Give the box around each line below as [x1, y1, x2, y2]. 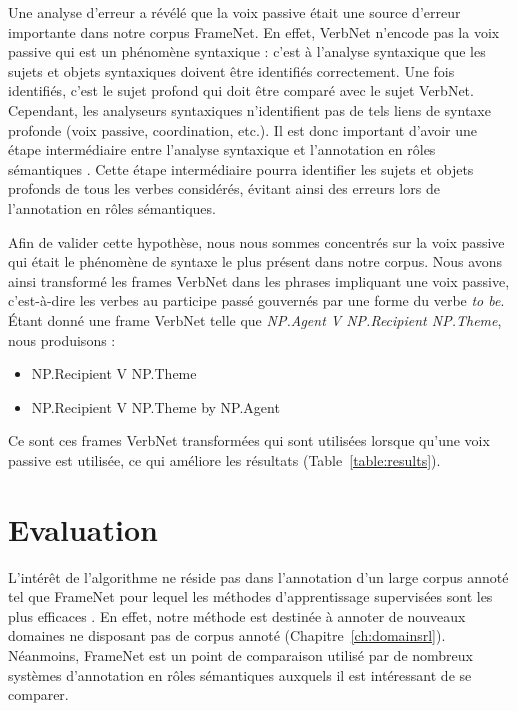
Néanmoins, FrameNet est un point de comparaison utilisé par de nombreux [8, 644, 473, 665]
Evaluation [8, 508, 158, 549]
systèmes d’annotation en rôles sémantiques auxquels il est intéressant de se [8, 664, 472, 685]
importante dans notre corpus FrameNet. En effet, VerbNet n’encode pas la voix [8, 21, 500, 42]
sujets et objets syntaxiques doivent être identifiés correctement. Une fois [8, 60, 455, 81]
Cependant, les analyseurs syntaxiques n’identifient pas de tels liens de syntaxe [8, 99, 491, 120]
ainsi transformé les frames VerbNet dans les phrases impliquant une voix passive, [8, 270, 510, 291]
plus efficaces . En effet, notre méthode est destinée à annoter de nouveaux [8, 605, 466, 626]
